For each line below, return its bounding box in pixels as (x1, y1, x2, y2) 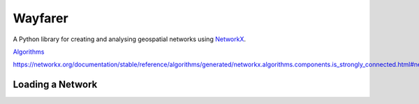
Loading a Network (13, 79, 98, 91)
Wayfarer (13, 10, 69, 26)
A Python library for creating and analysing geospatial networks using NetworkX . (13, 35, 247, 43)
